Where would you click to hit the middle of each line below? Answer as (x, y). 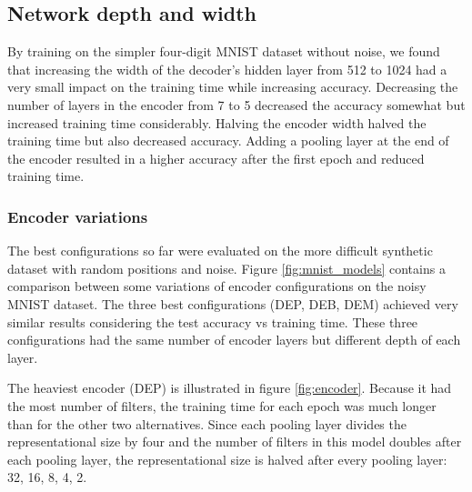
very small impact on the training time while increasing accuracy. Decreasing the (233, 87)
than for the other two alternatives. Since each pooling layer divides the (207, 423)
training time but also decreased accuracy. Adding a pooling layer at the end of (228, 141)
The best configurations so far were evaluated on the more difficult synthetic (220, 251)
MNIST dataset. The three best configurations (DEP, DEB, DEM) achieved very (233, 303)
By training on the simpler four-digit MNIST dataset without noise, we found (224, 51)
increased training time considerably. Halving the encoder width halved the (217, 122)
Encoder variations (78, 216)
